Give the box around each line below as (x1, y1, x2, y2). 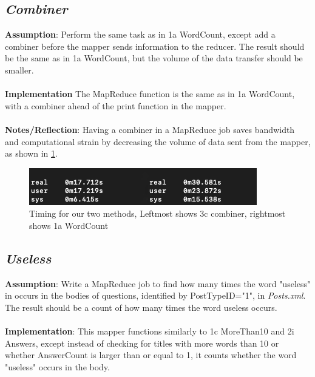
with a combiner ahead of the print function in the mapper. (5, 99, 226, 112)
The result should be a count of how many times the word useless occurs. (5, 301, 277, 313)
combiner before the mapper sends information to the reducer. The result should (5, 39, 305, 52)
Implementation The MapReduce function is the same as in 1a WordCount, (5, 87, 295, 100)
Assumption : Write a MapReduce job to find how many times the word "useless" (5, 277, 311, 290)
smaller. (5, 63, 34, 76)
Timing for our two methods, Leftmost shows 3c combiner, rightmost (29, 207, 286, 220)
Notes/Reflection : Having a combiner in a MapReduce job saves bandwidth (5, 123, 295, 135)
